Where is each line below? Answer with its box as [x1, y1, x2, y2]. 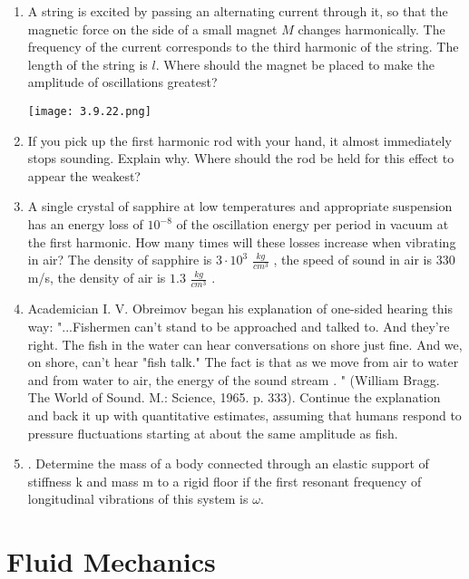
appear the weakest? [27, 166, 141, 185]
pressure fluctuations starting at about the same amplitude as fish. [27, 423, 398, 442]
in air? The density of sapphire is [27, 250, 212, 269]
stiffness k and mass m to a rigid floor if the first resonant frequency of [27, 471, 422, 490]
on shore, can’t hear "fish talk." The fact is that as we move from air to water [27, 352, 459, 372]
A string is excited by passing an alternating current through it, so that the [27, 2, 448, 20]
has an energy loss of [27, 215, 143, 233]
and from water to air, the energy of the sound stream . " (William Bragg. [27, 370, 440, 389]
